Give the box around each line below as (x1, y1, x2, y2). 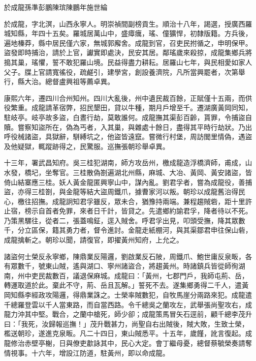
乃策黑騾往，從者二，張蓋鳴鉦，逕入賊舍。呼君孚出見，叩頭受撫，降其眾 (4, 215, 238, 225)
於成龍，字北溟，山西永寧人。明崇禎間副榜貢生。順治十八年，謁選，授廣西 (4, 18, 245, 29)
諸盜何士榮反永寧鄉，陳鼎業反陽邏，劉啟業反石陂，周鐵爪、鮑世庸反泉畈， (4, 251, 245, 261)
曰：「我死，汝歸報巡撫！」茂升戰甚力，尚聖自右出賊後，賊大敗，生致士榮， (4, 318, 249, 329)
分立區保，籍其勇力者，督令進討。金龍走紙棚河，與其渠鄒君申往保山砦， (17, 225, 252, 235)
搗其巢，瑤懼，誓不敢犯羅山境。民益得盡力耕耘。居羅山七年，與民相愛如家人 (4, 57, 252, 67)
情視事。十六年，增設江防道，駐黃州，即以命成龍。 (4, 347, 169, 358)
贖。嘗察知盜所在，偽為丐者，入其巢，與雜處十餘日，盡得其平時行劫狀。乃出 (4, 121, 252, 132)
